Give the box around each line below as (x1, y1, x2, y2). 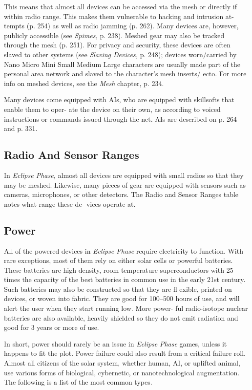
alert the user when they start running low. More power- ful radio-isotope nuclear (4, 303, 248, 313)
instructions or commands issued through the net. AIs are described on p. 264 (4, 113, 237, 124)
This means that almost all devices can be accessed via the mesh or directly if (4, 1, 237, 11)
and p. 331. (4, 123, 38, 133)
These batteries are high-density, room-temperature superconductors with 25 (4, 264, 233, 275)
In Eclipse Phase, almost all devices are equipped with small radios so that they (4, 170, 244, 180)
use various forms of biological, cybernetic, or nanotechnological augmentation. (4, 367, 240, 377)
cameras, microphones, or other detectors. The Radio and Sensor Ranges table (4, 189, 239, 199)
